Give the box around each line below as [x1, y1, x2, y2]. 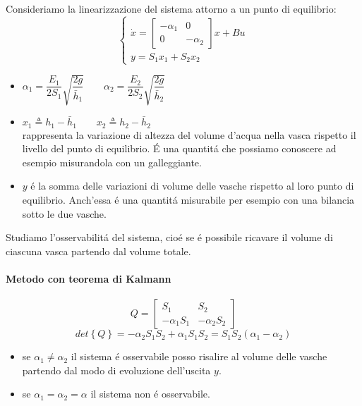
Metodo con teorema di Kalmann [6, 271, 171, 285]
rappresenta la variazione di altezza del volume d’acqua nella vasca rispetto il [22, 127, 356, 142]
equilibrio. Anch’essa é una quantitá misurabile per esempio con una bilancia [22, 192, 355, 207]
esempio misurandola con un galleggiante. [22, 154, 202, 169]
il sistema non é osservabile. [90, 386, 210, 401]
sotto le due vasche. [22, 206, 107, 221]
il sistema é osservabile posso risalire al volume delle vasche [71, 349, 327, 364]
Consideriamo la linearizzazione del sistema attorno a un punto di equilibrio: [6, 1, 337, 16]
